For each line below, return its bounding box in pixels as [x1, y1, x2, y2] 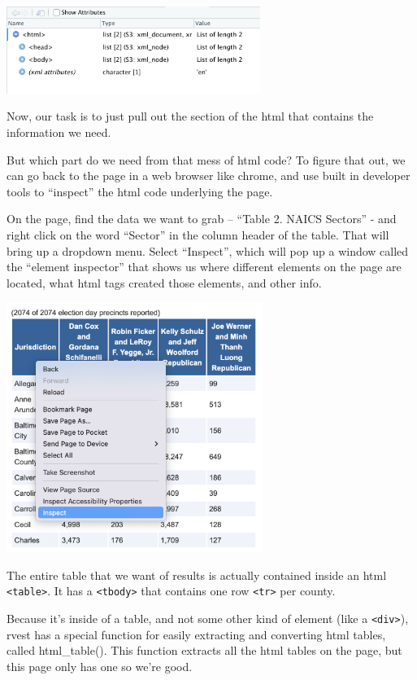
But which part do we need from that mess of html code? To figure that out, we [7, 151, 406, 168]
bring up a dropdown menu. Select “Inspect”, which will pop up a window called [7, 242, 409, 259]
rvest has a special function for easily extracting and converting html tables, [7, 625, 386, 643]
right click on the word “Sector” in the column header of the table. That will [7, 226, 389, 243]
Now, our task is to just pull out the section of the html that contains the [7, 107, 374, 125]
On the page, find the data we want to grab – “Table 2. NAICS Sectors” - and [7, 210, 397, 227]
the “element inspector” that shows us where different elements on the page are [7, 258, 402, 275]
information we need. [7, 123, 111, 140]
